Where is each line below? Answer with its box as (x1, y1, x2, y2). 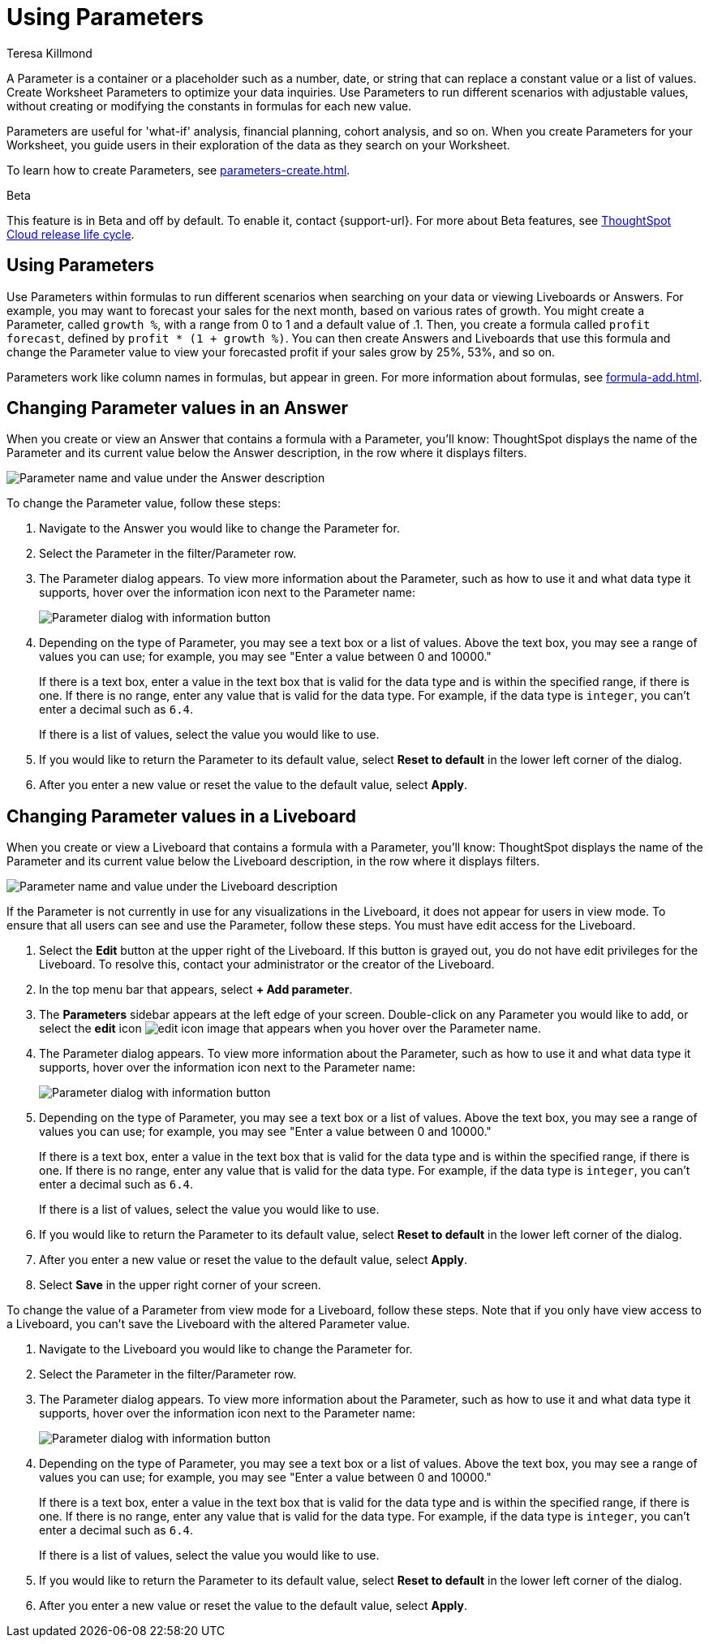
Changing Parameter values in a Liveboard (6, 805, 356, 826)
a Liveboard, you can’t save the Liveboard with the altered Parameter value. (6, 1317, 410, 1331)
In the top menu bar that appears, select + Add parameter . (39, 982, 353, 997)
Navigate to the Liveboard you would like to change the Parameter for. (39, 1342, 413, 1357)
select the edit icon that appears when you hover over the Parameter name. (39, 1021, 541, 1036)
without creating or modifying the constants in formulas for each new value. (6, 98, 412, 113)
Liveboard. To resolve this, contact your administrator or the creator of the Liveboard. (39, 957, 495, 972)
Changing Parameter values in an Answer (6, 398, 349, 419)
